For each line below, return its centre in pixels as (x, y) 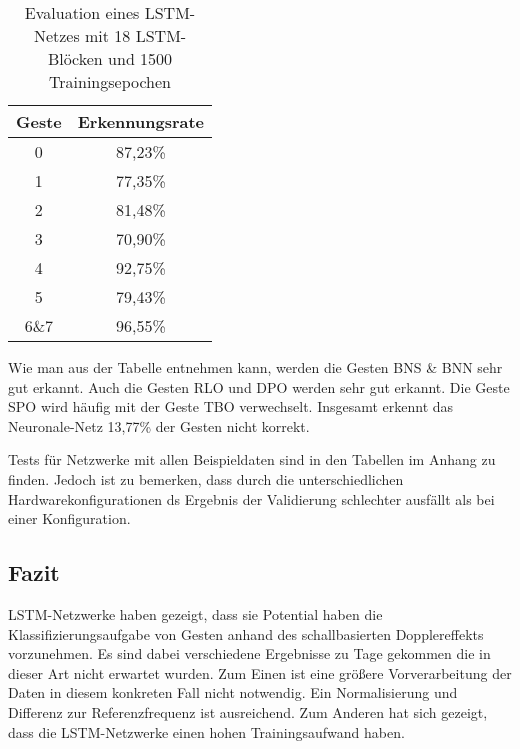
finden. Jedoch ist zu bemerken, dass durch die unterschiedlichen (206, 478)
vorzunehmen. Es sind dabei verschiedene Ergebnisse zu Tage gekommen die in (249, 653)
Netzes (56, 35)
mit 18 (108, 35)
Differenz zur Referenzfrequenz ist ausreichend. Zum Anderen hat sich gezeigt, (248, 711)
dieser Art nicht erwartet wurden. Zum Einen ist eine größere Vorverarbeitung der (260, 672)
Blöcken (75, 58)
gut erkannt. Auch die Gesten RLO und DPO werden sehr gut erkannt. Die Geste (259, 386)
